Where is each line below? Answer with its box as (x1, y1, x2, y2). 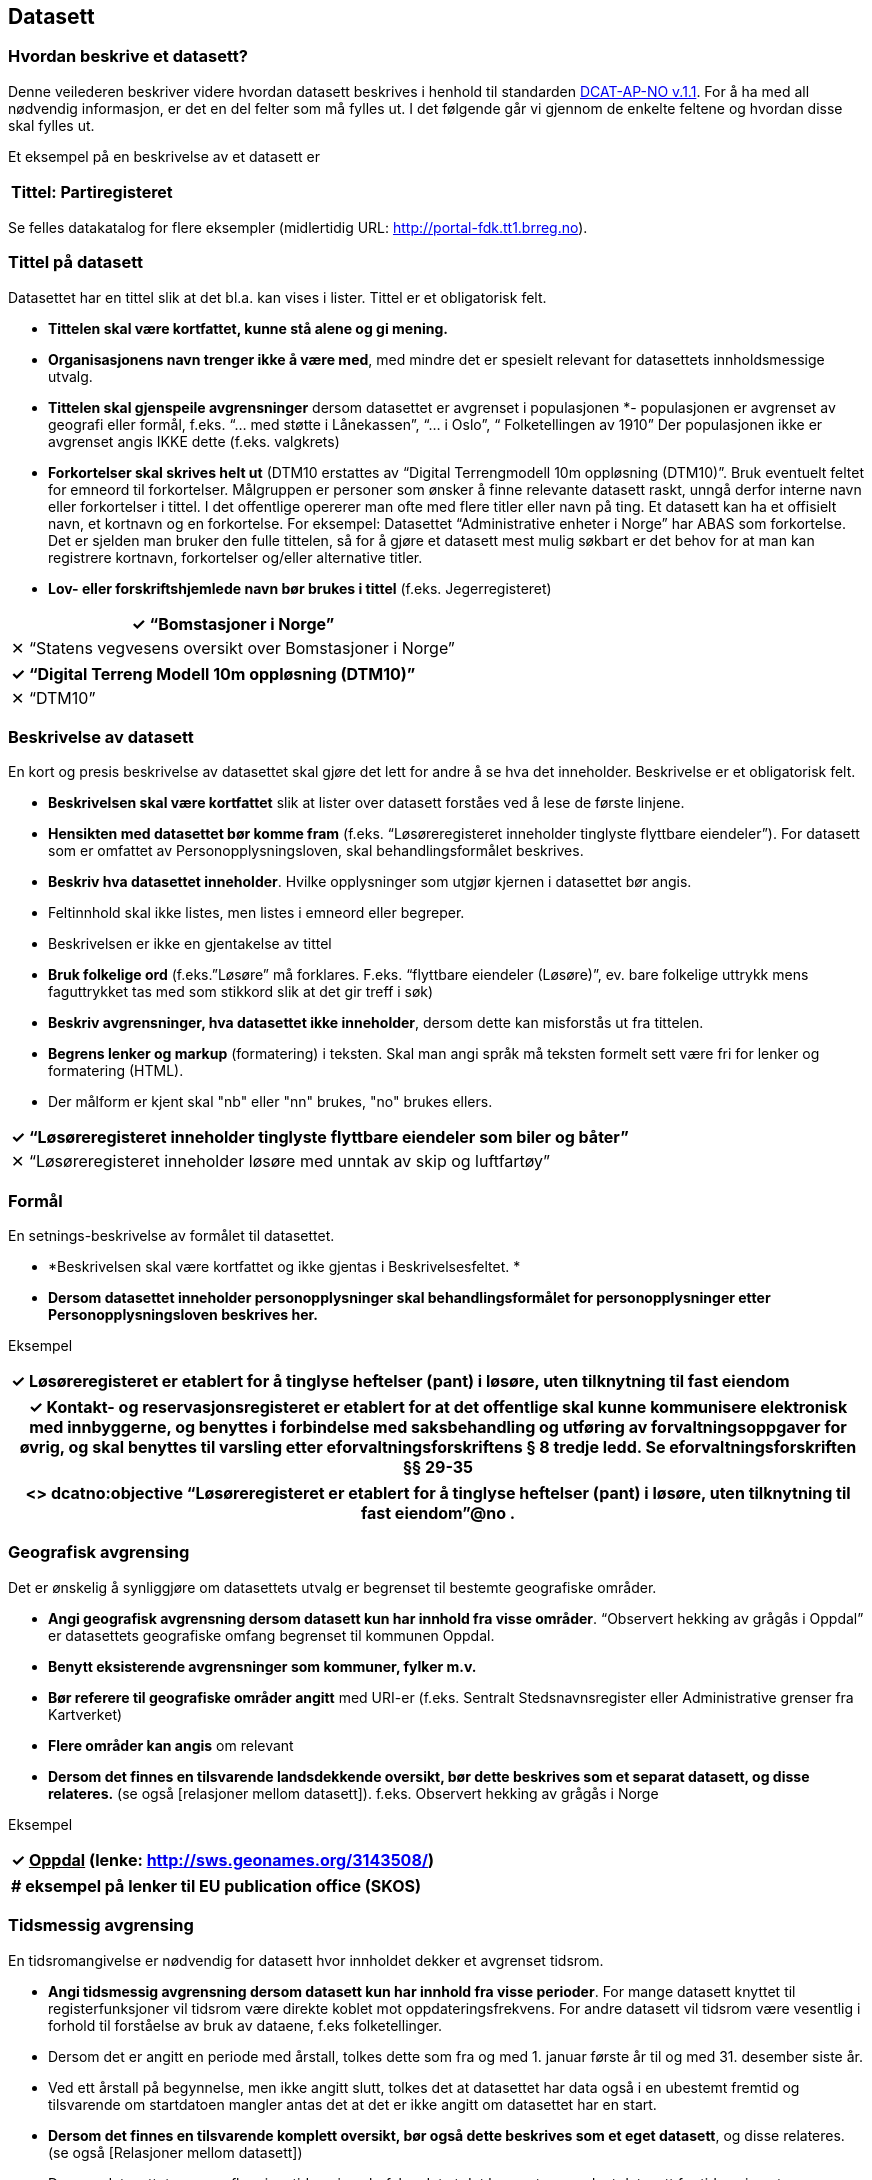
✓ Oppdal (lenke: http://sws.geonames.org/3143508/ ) (11, 1849, 435, 1870)
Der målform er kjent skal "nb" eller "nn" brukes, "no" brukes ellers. (48, 1093, 493, 1111)
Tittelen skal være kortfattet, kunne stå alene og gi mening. (48, 319, 448, 337)
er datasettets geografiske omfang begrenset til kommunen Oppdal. (48, 1626, 495, 1644)
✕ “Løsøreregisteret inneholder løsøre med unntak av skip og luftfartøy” (11, 1151, 550, 1172)
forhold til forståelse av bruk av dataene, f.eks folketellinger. (48, 2016, 442, 2034)
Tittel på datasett (8, 252, 143, 273)
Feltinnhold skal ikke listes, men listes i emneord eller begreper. (48, 904, 465, 922)
